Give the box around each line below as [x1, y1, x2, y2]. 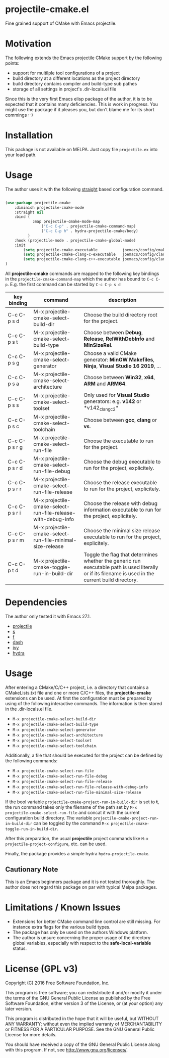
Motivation [5, 38, 52, 50]
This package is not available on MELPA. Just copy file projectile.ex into [5, 146, 158, 152]
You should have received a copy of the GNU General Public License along [5, 1041, 160, 1047]
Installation [5, 130, 53, 141]
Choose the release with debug [83, 500, 157, 507]
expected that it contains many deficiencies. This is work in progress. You [5, 101, 158, 107]
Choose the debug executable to [83, 458, 161, 466]
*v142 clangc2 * [83, 404, 119, 412]
